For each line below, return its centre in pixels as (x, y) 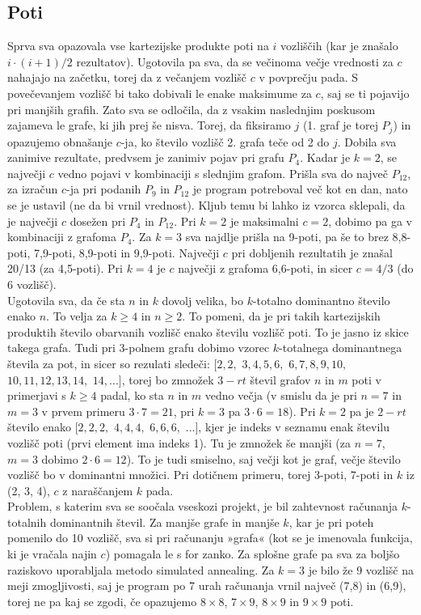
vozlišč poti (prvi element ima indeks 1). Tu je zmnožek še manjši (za (179, 442)
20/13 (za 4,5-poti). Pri (65, 268)
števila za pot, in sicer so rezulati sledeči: (109, 363)
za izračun (33, 189)
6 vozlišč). (32, 284)
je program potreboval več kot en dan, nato (300, 189)
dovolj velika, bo (202, 300)
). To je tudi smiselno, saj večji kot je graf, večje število (263, 458)
